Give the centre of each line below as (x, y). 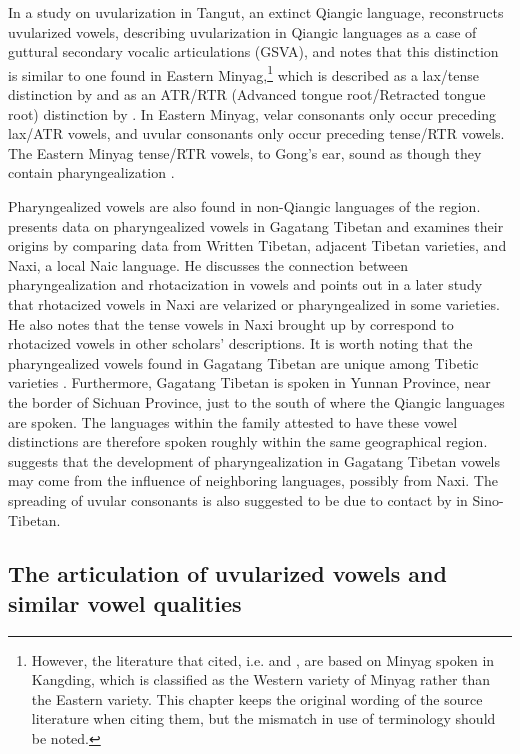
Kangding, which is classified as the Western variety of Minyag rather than (261, 679)
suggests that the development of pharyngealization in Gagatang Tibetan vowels (254, 460)
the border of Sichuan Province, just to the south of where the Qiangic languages (256, 401)
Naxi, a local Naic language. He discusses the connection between (208, 264)
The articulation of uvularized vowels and (227, 573)
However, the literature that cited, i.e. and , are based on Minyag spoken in (263, 659)
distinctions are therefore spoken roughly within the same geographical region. (248, 441)
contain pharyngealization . (91, 172)
